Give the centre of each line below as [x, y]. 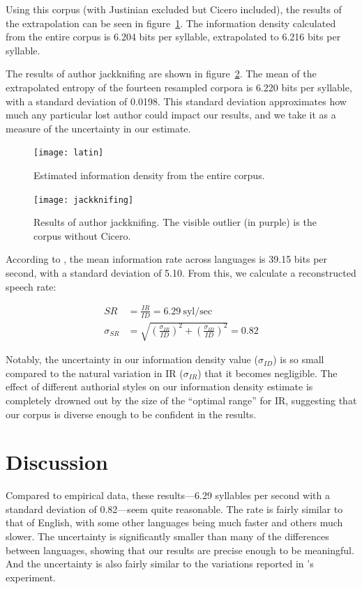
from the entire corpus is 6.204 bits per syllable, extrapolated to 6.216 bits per [173, 37]
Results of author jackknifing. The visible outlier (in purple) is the [175, 222]
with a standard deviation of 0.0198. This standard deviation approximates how [176, 101]
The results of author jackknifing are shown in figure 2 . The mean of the [161, 74]
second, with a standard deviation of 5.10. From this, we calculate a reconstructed [181, 273]
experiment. [31, 577]
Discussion [57, 462]
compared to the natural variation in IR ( [95, 373]
